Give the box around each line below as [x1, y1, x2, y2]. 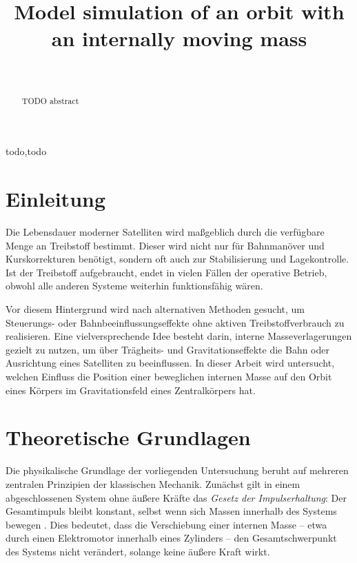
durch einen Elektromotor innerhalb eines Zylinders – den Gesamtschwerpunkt [6, 531, 337, 545]
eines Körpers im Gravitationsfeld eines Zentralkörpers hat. [6, 382, 256, 397]
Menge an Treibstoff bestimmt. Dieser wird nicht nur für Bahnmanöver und [6, 238, 325, 252]
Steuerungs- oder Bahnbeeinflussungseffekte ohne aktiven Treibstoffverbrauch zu [6, 315, 345, 329]
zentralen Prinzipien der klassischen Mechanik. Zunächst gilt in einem [6, 476, 300, 491]
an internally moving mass [51, 24, 307, 52]
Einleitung [6, 185, 106, 213]
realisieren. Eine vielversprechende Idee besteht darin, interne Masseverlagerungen [6, 329, 352, 343]
